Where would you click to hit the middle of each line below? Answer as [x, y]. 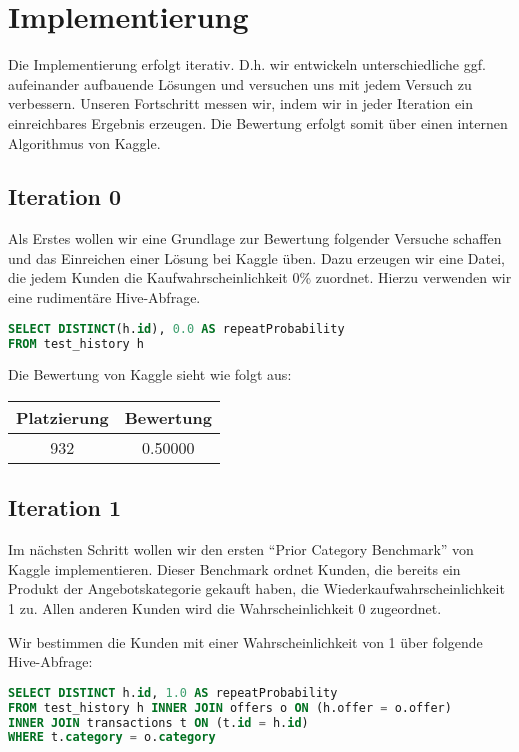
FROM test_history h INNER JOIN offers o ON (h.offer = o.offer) [230, 707]
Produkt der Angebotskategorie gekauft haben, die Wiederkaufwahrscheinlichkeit [256, 588]
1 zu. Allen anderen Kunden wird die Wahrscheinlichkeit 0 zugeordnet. [225, 608]
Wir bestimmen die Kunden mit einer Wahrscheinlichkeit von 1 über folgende [245, 641]
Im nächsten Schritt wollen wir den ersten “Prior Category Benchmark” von [241, 549]
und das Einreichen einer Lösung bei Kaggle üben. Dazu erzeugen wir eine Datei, [256, 257]
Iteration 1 [65, 507]
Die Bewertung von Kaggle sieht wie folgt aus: [150, 374]
